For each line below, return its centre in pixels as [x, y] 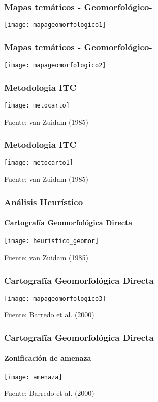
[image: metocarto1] [39, 163]
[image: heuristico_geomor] [52, 241]
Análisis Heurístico [44, 202]
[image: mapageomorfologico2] [55, 65]
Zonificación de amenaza [48, 358]
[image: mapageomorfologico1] [55, 25]
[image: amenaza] [33, 377]
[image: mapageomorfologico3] [55, 298]
